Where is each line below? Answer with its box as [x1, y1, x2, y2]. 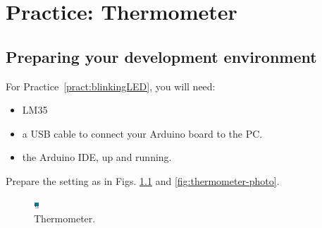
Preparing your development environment [6, 45, 317, 67]
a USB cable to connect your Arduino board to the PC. [22, 126, 263, 140]
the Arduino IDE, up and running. [22, 150, 172, 164]
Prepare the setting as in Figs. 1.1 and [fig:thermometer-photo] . [6, 173, 280, 188]
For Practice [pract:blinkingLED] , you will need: [6, 78, 216, 93]
